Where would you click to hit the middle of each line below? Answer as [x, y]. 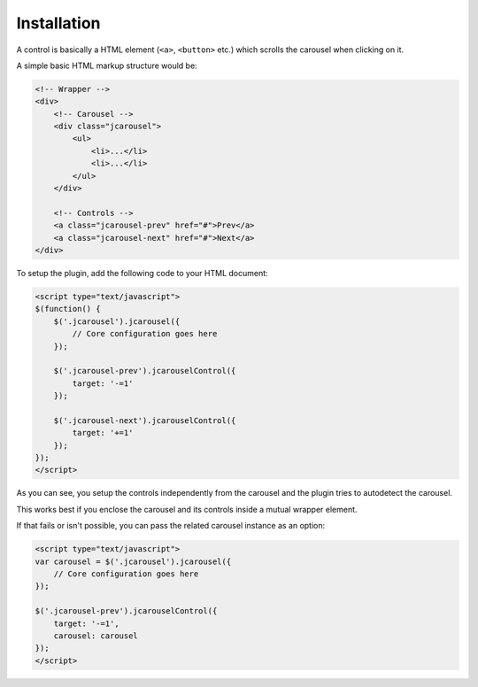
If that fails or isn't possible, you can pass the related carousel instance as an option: [171, 526]
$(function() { [68, 309]
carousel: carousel [96, 636]
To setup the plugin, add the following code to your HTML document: [143, 273]
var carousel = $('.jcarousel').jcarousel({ [133, 561]
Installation [58, 23]
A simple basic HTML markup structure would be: [107, 66]
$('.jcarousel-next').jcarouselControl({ [145, 420]
